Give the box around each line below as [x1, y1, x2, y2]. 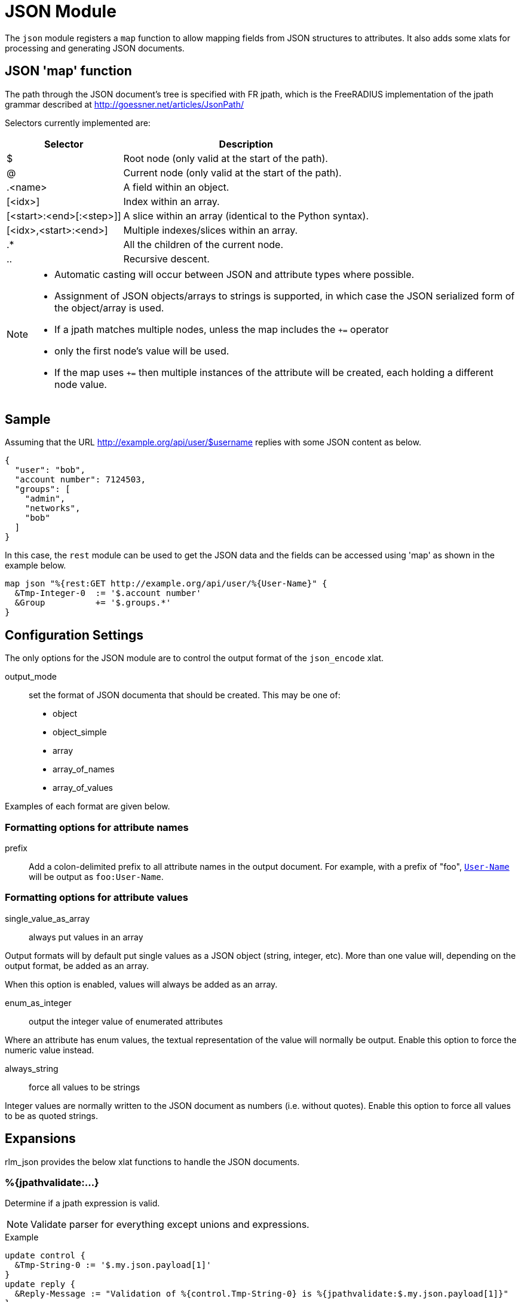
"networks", [24, 503, 81, 514]
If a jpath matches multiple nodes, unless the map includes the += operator [54, 323, 389, 335]
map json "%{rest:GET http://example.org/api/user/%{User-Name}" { [5, 579, 327, 589]
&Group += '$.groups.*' [14, 598, 171, 608]
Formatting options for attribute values [5, 891, 188, 904]
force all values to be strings [29, 1081, 140, 1092]
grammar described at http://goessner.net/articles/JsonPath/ [5, 99, 244, 109]
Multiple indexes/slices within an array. [123, 224, 298, 236]
